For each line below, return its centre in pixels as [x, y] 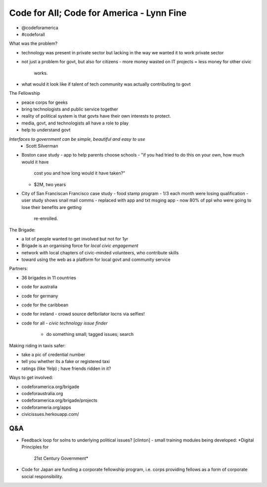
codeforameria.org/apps [46, 407]
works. [41, 73]
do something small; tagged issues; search [90, 334]
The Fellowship [25, 93]
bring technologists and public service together [70, 109]
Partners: [19, 269]
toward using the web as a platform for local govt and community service [96, 260]
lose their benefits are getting [51, 207]
